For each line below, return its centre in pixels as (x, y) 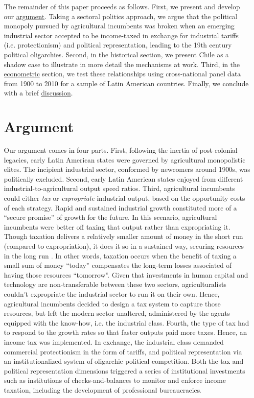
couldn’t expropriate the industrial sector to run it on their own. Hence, (112, 293)
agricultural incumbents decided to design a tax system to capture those (112, 303)
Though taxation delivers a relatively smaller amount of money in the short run (124, 236)
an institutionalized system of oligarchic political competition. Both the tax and (124, 361)
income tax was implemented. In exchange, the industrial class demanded (114, 341)
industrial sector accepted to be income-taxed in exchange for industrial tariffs (121, 35)
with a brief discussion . (38, 93)
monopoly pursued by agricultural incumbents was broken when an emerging (119, 26)
